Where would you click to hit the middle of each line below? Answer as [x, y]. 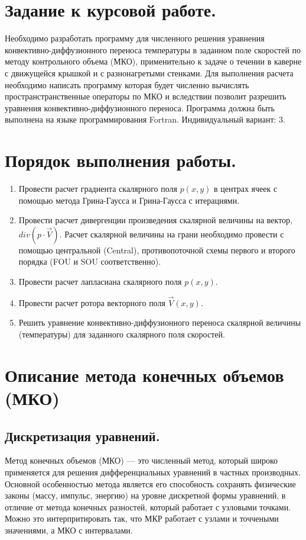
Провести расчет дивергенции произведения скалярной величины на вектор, [156, 220]
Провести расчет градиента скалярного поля [98, 188]
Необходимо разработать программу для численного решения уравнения [135, 38]
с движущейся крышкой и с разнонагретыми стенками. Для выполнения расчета [149, 73]
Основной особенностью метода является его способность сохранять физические [150, 483]
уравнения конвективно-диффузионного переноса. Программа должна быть [140, 107]
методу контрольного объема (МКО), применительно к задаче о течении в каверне [153, 61]
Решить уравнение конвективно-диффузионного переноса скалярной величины [160, 322]
